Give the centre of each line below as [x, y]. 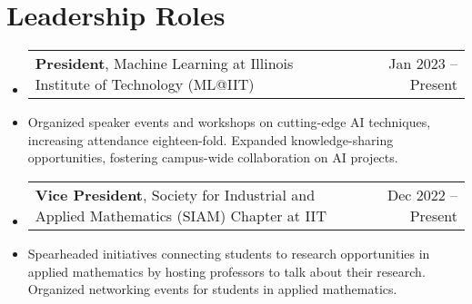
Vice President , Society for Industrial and [175, 194]
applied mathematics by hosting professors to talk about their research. [226, 271]
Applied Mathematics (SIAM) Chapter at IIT [181, 215]
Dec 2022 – [422, 194]
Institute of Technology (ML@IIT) [145, 84]
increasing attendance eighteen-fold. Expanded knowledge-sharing [211, 139]
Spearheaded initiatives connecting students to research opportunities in [229, 253]
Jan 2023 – [423, 64]
